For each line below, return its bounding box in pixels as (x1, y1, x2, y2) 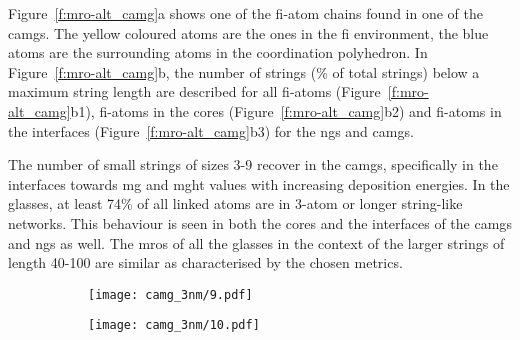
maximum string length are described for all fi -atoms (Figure (8, 81, 381, 102)
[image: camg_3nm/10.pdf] (88, 318, 260, 333)
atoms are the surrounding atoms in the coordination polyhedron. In (8, 42, 428, 63)
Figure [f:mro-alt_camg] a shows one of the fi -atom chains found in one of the (8, 3, 483, 23)
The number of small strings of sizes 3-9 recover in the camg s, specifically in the (8, 154, 498, 175)
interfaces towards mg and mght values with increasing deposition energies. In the (8, 173, 510, 194)
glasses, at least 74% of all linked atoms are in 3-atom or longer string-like (8, 193, 463, 214)
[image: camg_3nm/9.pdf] (88, 287, 253, 302)
